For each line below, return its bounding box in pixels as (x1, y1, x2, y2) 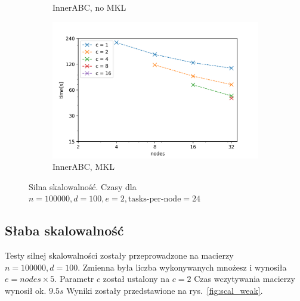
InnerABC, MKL (52, 160, 115, 173)
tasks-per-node (128, 195, 181, 204)
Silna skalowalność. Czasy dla (29, 180, 137, 193)
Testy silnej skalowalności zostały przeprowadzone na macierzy (5, 249, 234, 262)
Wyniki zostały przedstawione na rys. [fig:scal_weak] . (66, 284, 263, 297)
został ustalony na (103, 272, 170, 285)
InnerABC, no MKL (52, 1, 126, 13)
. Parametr (54, 272, 94, 285)
